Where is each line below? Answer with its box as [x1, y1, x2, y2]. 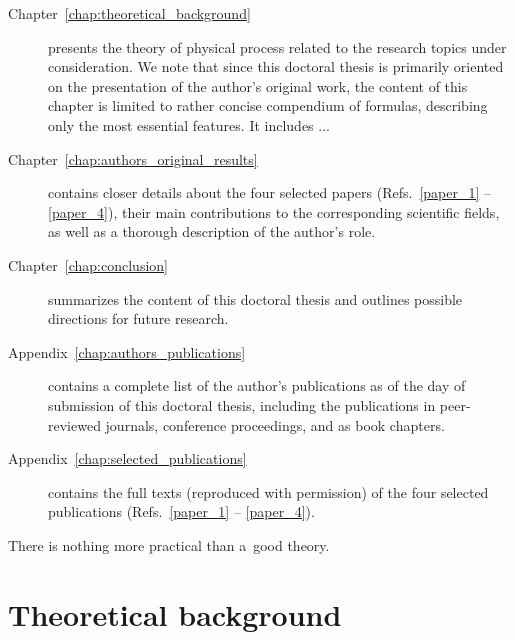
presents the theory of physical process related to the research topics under [48, 36, 507, 57]
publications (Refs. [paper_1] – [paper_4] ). [48, 501, 315, 522]
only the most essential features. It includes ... [48, 114, 330, 135]
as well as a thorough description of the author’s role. [48, 221, 376, 242]
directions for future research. [48, 308, 229, 329]
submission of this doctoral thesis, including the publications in [48, 394, 436, 415]
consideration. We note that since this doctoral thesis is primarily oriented [48, 56, 504, 77]
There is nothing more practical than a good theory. [8, 534, 330, 555]
